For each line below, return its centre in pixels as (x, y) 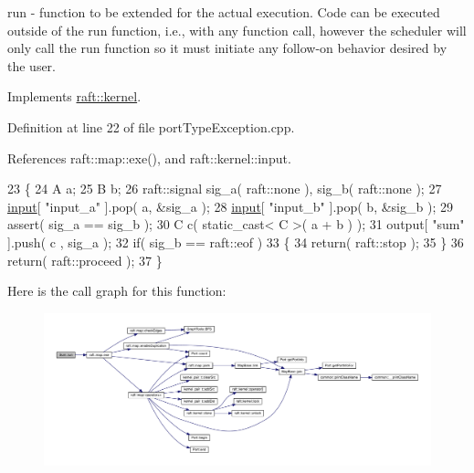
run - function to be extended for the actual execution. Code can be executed (224, 12)
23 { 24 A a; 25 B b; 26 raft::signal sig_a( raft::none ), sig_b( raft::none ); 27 (225, 189)
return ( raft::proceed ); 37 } (85, 260)
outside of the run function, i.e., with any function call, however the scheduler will (237, 30)
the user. (32, 65)
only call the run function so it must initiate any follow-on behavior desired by (227, 48)
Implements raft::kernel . (74, 96)
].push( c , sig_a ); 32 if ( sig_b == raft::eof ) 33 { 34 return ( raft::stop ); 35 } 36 (236, 242)
